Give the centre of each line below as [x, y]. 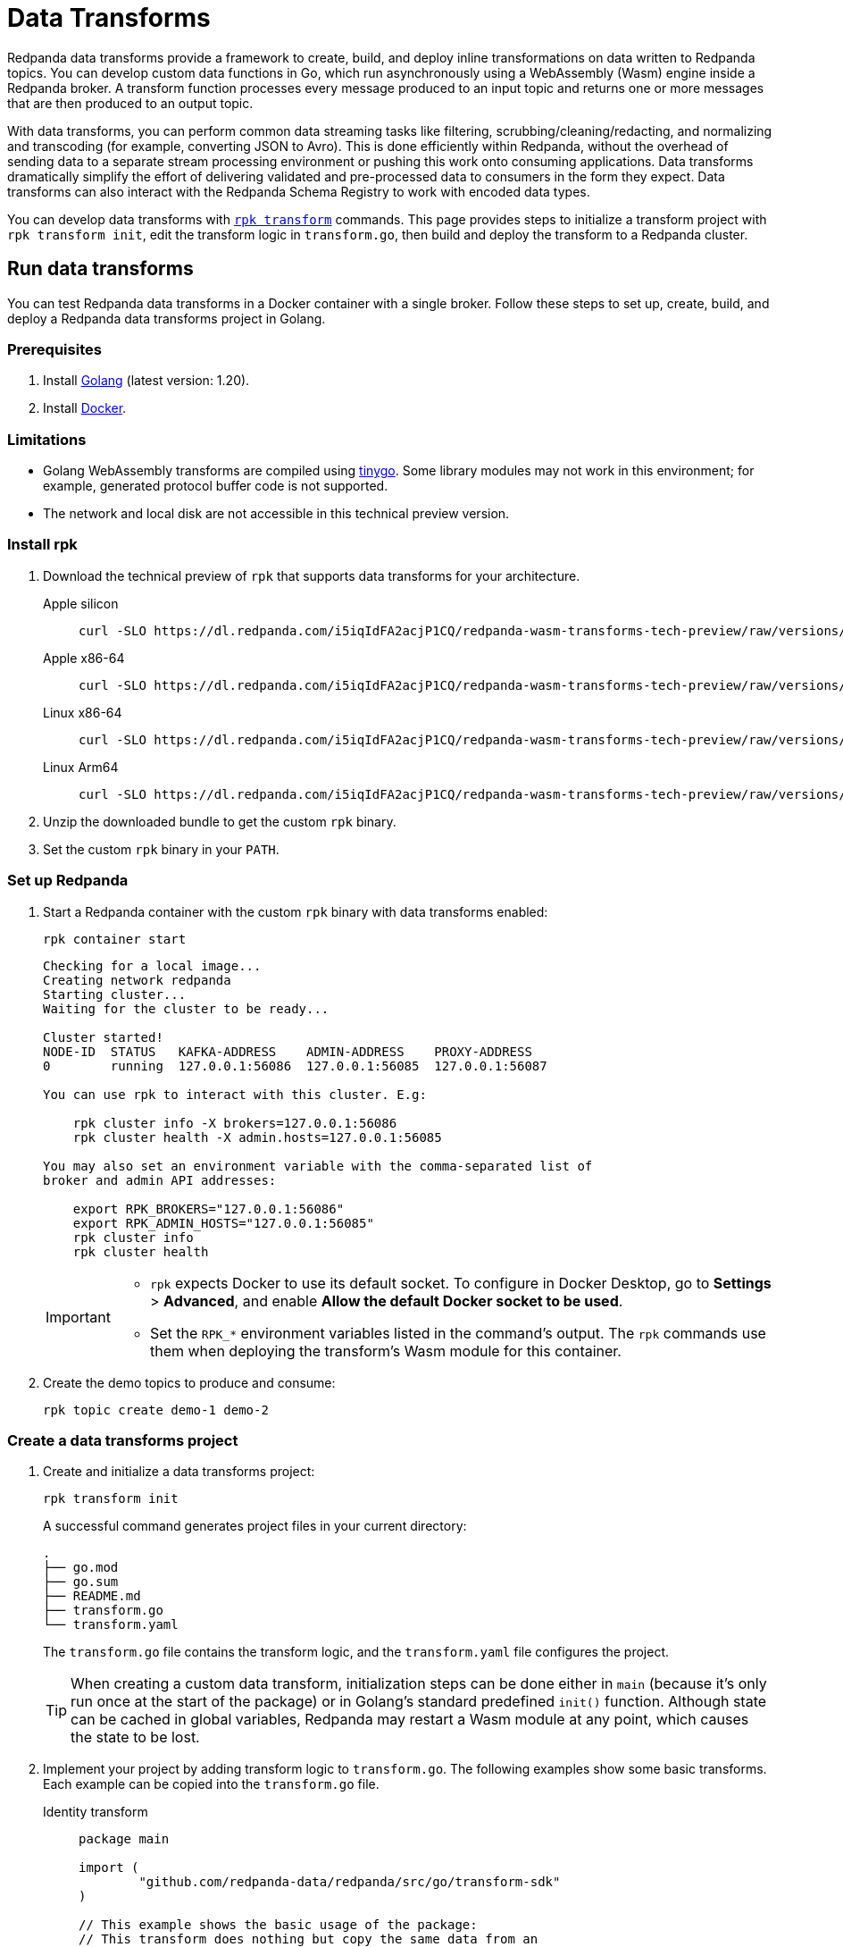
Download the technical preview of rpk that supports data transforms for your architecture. [312, 575]
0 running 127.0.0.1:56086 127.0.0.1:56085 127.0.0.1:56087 [295, 1066]
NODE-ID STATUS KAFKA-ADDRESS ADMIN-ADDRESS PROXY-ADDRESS [288, 1051]
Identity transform [96, 1812]
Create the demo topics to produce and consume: [189, 1382]
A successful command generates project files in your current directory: [255, 1526]
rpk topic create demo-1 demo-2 [156, 1410]
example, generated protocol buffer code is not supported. [216, 486]
